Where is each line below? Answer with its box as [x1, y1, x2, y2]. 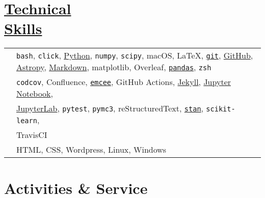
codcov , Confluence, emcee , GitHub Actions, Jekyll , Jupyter [16, 76, 231, 88]
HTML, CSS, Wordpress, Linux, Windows [16, 144, 167, 156]
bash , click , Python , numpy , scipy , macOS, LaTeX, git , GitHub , [16, 49, 253, 62]
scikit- [206, 105, 235, 114]
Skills [4, 18, 42, 39]
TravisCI [16, 129, 47, 141]
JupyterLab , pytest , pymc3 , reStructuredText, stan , [16, 102, 204, 115]
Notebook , [16, 88, 54, 100]
